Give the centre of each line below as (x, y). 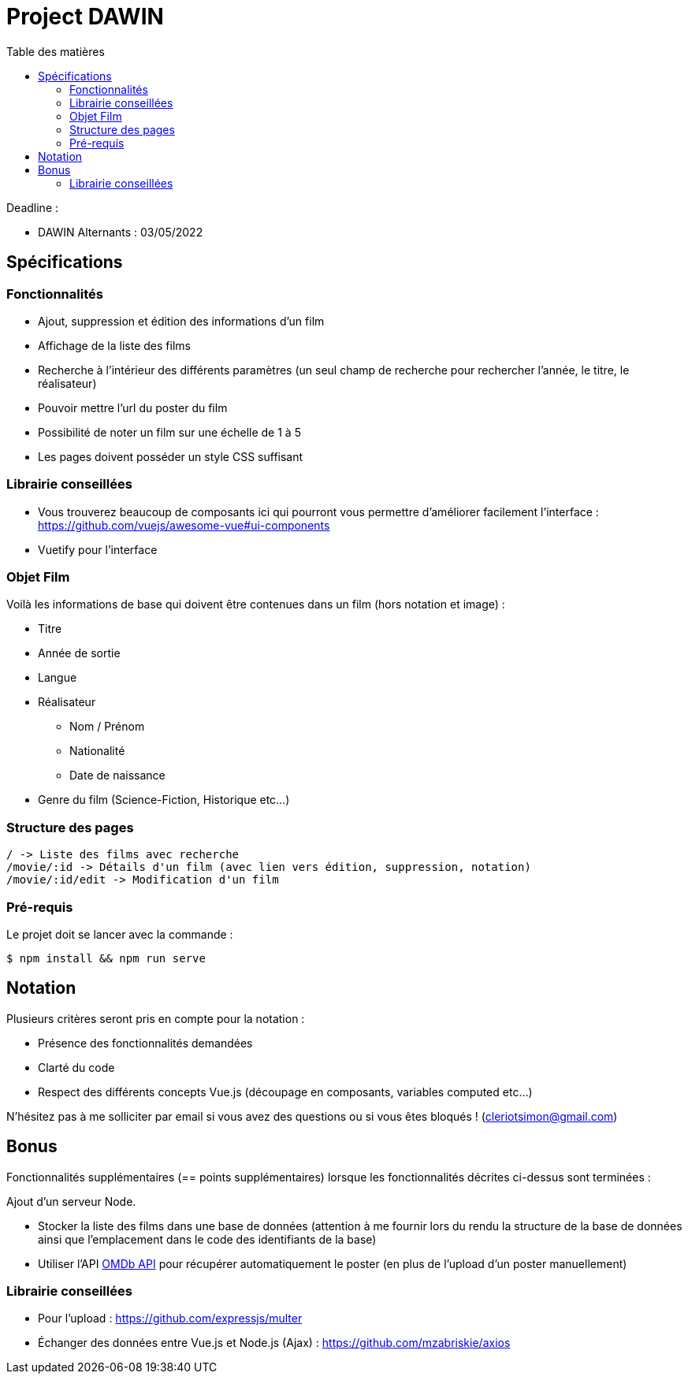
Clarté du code (76, 1067)
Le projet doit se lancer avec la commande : (120, 934)
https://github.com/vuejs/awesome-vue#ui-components (184, 525)
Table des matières (56, 51)
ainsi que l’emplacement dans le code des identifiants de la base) (207, 1239)
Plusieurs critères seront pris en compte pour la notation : (156, 1018)
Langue (58, 678)
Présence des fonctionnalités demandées (145, 1043)
